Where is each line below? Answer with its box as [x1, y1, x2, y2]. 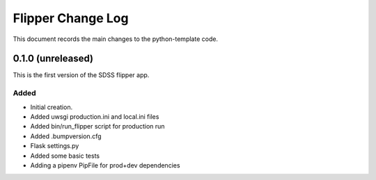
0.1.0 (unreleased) [13, 53, 94, 65]
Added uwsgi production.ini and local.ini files [30, 112, 159, 121]
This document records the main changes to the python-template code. [13, 35, 219, 43]
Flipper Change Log [13, 10, 129, 26]
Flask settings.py [30, 142, 79, 150]
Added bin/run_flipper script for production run [30, 122, 165, 131]
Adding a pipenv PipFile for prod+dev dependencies [30, 161, 180, 170]
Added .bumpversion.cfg [30, 132, 102, 140]
